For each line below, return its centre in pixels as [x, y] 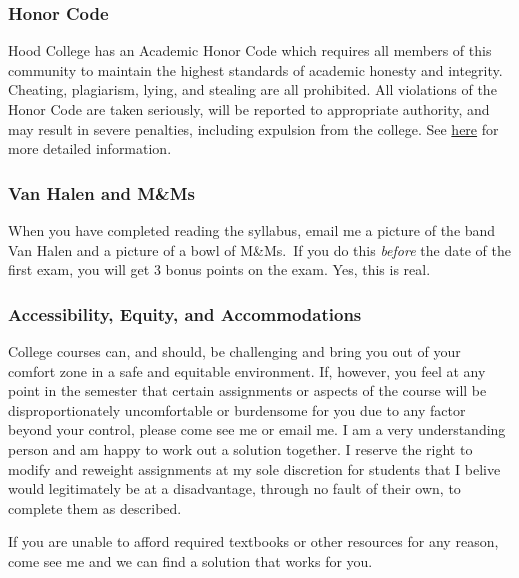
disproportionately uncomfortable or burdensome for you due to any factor [237, 409]
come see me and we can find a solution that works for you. [190, 560]
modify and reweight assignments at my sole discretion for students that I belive [254, 468]
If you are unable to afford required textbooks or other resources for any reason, [253, 541]
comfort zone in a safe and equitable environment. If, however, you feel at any [247, 370]
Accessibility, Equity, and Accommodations [185, 313]
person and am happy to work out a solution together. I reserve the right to [240, 448]
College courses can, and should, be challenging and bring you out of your [234, 351]
